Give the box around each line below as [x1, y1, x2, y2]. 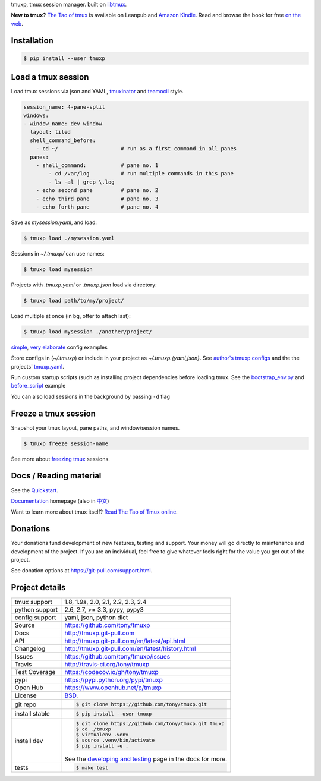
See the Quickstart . [11, 486, 59, 493]
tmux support [14, 598, 53, 606]
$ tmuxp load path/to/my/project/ [23, 297, 124, 304]
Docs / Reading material [11, 471, 102, 481]
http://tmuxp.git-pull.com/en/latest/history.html [64, 645, 196, 653]
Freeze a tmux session [11, 408, 96, 418]
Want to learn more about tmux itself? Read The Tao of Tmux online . [11, 508, 178, 515]
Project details [11, 582, 66, 593]
